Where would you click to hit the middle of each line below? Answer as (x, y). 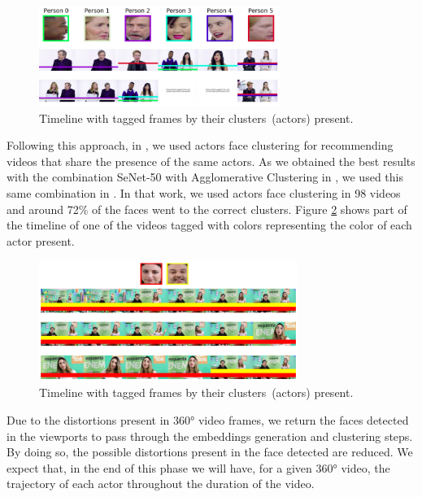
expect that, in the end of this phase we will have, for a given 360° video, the (198, 467)
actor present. (41, 240)
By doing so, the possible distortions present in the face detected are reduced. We (210, 452)
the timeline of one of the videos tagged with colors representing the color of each (209, 225)
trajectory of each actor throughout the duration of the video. (161, 484)
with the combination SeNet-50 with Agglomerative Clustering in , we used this (205, 177)
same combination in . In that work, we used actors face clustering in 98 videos (204, 192)
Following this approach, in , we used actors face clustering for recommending (200, 145)
